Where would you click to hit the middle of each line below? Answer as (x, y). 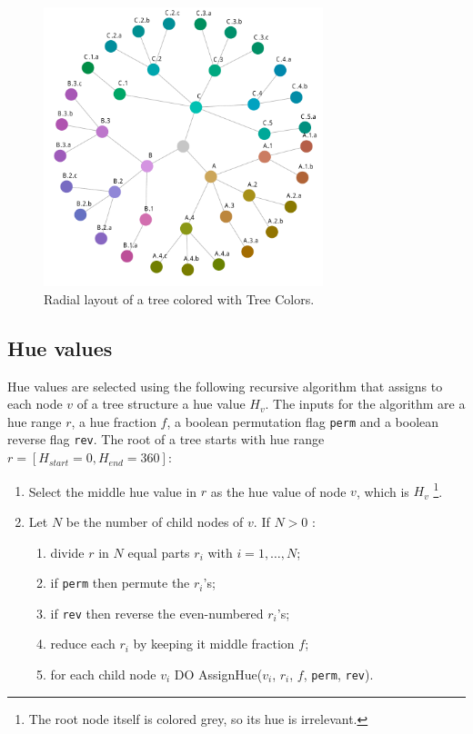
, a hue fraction (114, 421)
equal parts (159, 552)
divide (67, 552)
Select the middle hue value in (113, 491)
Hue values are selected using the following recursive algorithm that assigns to (225, 386)
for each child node (103, 674)
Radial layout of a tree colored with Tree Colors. (179, 298)
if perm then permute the (120, 583)
